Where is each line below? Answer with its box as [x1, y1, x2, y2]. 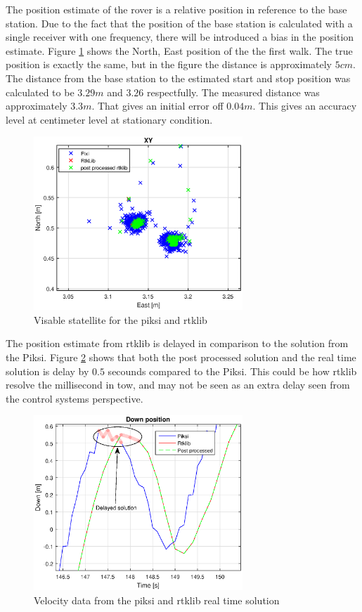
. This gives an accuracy [252, 98, 357, 113]
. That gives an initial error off [91, 98, 224, 113]
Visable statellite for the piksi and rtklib [34, 312, 207, 327]
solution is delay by [6, 363, 89, 378]
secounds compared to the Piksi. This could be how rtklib [108, 363, 357, 378]
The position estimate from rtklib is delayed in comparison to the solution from [6, 336, 349, 351]
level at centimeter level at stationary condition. [6, 112, 213, 126]
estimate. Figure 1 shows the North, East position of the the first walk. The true [6, 43, 353, 58]
